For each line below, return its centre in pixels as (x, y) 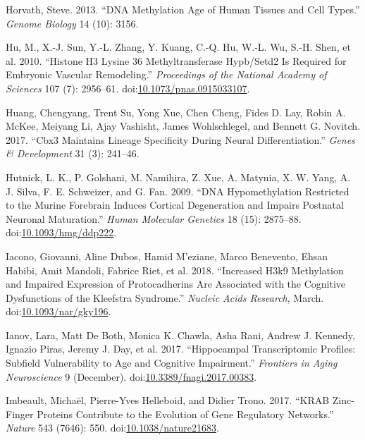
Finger (20, 414)
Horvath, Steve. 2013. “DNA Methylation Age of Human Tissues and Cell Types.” (183, 9)
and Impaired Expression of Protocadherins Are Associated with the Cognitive (176, 284)
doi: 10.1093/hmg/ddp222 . (61, 232)
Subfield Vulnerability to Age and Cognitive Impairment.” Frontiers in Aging (172, 363)
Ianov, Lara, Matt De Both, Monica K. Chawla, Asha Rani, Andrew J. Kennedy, (180, 335)
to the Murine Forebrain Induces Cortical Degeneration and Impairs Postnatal (175, 205)
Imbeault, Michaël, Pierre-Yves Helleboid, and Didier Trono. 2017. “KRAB (168, 400)
